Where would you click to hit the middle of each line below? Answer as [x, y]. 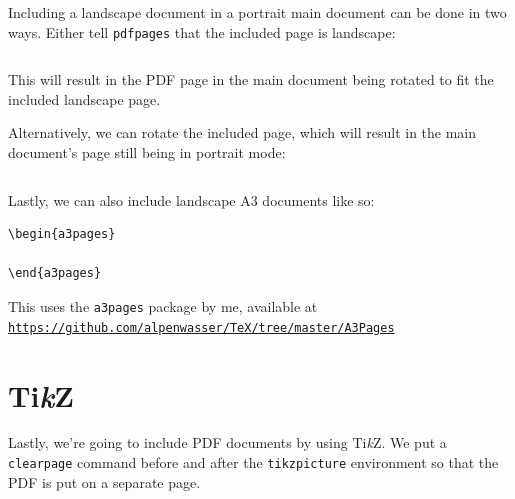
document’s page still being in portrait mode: [147, 152]
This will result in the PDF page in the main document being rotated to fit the [251, 79]
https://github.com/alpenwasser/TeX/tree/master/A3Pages [201, 327]
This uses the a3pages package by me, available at [163, 306]
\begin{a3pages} [62, 234]
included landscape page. [84, 98]
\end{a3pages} [55, 273]
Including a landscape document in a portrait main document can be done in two [257, 12]
